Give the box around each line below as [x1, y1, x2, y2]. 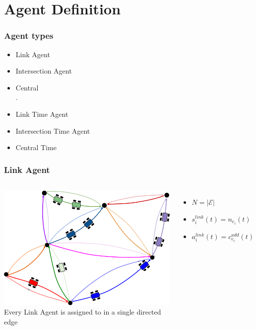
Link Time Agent [15, 108, 68, 119]
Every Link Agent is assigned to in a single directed [4, 307, 161, 317]
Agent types [4, 29, 54, 42]
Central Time [15, 142, 57, 153]
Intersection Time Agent [15, 125, 90, 136]
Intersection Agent [15, 66, 72, 76]
